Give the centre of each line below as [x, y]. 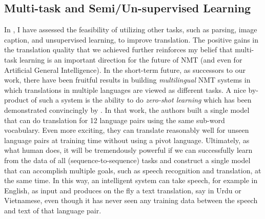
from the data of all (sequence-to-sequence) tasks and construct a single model [127, 160]
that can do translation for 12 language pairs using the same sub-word [115, 120]
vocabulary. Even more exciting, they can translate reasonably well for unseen [127, 130]
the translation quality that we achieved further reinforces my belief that [118, 49]
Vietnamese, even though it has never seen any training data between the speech [131, 200]
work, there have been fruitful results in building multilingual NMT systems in [127, 80]
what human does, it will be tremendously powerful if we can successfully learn [128, 150]
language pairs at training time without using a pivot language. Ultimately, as [127, 140]
